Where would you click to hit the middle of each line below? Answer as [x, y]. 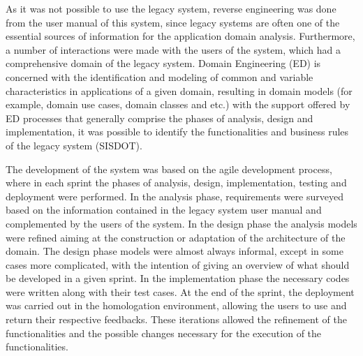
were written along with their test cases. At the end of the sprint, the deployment [180, 291]
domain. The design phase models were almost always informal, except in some [175, 251]
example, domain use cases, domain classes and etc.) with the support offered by [178, 104]
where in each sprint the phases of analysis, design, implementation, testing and [176, 183]
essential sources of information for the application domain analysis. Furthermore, [180, 36]
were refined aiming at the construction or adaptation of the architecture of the [176, 237]
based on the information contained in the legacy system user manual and [164, 210]
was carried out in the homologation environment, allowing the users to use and [176, 305]
